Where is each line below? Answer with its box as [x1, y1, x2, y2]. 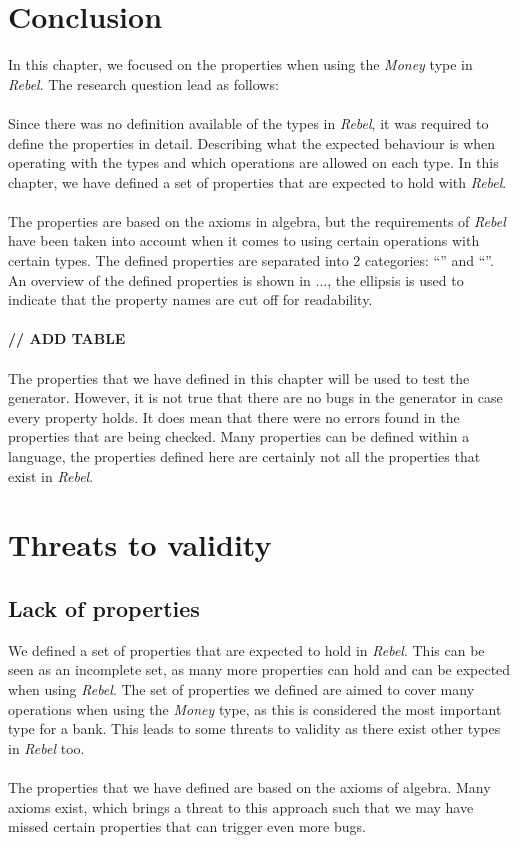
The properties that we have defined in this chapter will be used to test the [8, 367, 470, 388]
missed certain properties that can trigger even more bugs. [8, 816, 366, 837]
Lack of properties [8, 592, 200, 623]
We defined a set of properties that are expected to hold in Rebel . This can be [8, 639, 485, 660]
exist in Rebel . [8, 465, 94, 486]
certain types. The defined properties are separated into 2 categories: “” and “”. [8, 250, 494, 271]
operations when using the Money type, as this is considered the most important [8, 698, 502, 719]
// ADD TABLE [8, 328, 126, 349]
